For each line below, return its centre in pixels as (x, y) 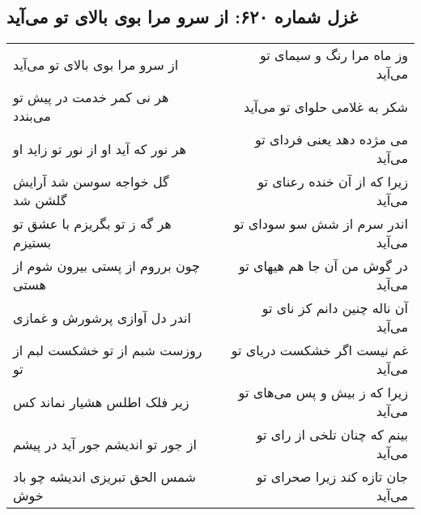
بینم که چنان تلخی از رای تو (332, 435)
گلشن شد (40, 200)
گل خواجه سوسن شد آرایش (91, 182)
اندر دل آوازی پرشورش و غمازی (102, 317)
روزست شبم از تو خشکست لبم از (108, 350)
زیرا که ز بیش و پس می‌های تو (323, 393)
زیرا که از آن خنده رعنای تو (333, 182)
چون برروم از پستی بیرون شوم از (106, 266)
